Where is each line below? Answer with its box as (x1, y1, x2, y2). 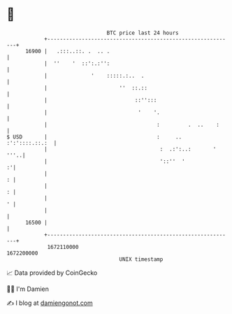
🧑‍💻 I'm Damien (6, 285, 50, 293)
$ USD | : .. (6, 133, 182, 141)
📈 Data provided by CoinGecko (6, 269, 98, 277)
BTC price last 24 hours (106, 29, 179, 36)
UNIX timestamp (119, 255, 164, 263)
